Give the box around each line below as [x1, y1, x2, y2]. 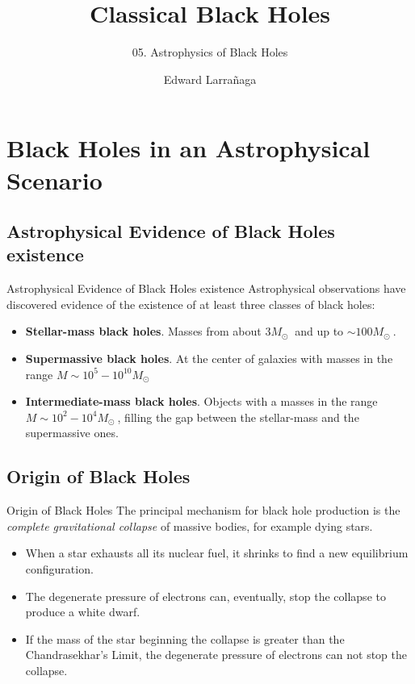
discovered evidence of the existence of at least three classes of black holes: [6, 295, 375, 312]
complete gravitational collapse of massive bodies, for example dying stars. [6, 517, 373, 534]
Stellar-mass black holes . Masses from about [25, 323, 262, 340]
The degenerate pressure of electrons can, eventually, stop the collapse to [25, 587, 386, 604]
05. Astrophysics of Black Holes [132, 44, 288, 60]
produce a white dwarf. [25, 603, 140, 620]
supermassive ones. [25, 424, 119, 441]
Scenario [6, 163, 103, 196]
